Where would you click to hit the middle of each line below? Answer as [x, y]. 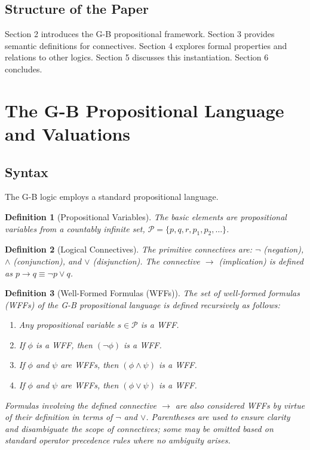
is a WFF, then [64, 344]
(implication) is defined [261, 261]
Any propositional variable [67, 325]
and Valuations [68, 133]
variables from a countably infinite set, [75, 228]
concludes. [24, 69]
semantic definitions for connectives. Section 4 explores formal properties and [146, 45]
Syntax [27, 171]
